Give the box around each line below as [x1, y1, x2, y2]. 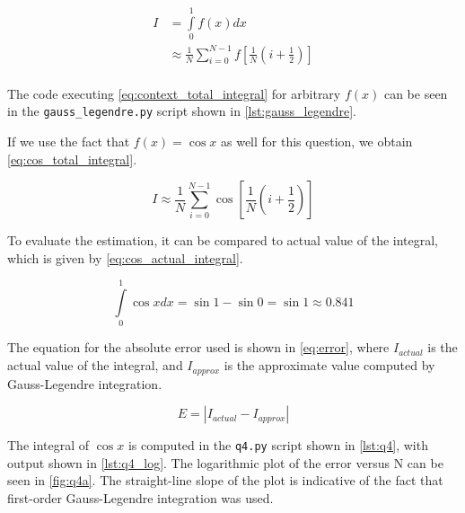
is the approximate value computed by [224, 356, 435, 375]
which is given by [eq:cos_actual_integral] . [7, 248, 243, 267]
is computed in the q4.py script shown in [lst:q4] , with [127, 436, 428, 455]
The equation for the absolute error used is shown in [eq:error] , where [7, 338, 390, 357]
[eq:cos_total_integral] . [7, 149, 137, 168]
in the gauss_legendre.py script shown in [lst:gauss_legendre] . [7, 102, 356, 120]
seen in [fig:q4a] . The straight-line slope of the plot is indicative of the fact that [7, 471, 443, 490]
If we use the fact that [7, 131, 130, 150]
